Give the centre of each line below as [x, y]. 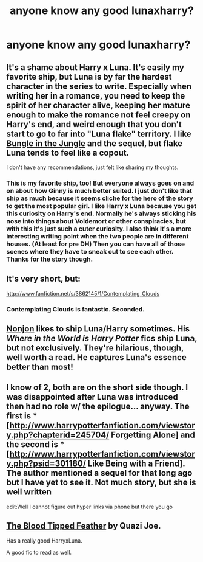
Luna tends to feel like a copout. [68, 153]
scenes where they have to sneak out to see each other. [90, 251]
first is [19, 416]
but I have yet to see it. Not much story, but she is [101, 483]
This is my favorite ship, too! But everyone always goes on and [100, 183]
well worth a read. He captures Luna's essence [96, 357]
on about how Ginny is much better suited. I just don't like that [99, 190]
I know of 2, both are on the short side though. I [97, 388]
